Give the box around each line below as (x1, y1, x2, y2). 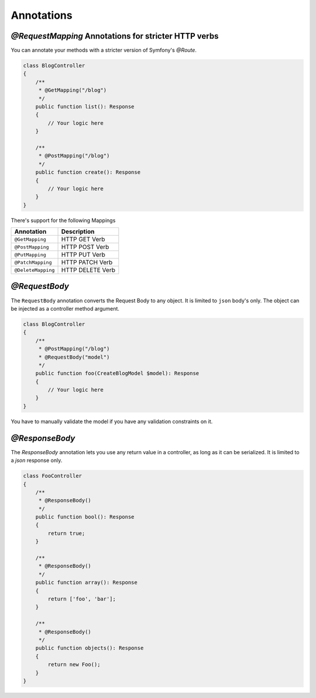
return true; (47, 530, 85, 536)
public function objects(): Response (35, 645, 144, 652)
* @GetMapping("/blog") (38, 87, 107, 94)
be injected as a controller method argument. (11, 305, 120, 312)
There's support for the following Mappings (11, 217, 116, 224)
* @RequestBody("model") (38, 353, 110, 360)
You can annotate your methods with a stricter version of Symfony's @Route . (11, 47, 197, 54)
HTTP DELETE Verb (61, 266, 115, 274)
